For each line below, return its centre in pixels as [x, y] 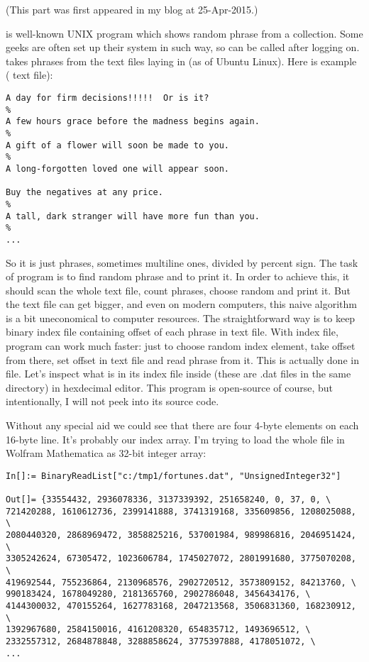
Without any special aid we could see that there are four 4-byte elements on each [182, 425]
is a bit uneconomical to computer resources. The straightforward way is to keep [181, 318]
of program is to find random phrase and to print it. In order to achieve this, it [178, 276]
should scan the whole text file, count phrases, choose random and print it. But [178, 290]
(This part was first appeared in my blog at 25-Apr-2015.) [132, 9]
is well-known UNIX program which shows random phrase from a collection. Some [184, 33]
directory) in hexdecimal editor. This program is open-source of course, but [170, 387]
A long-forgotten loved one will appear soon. [117, 169]
